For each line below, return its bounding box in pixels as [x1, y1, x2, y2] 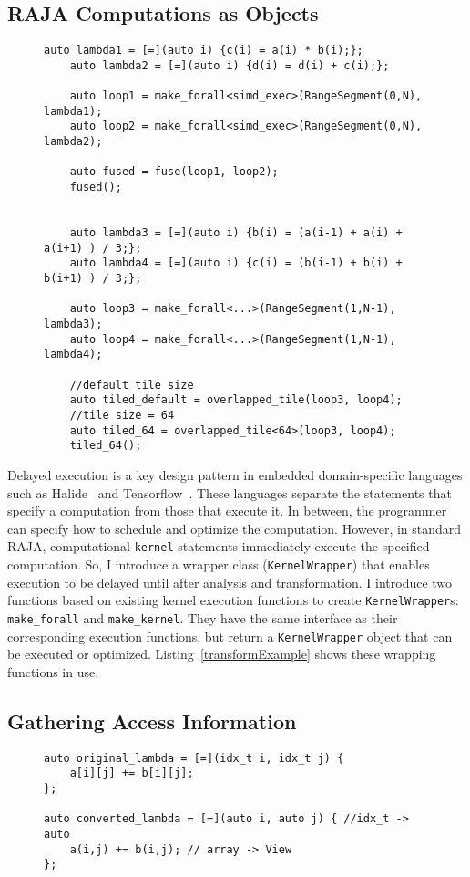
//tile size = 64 [69, 408, 175, 422]
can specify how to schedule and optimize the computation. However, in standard [7, 518, 462, 538]
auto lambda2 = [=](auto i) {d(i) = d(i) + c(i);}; [69, 58, 390, 72]
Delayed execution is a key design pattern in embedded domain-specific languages [7, 465, 463, 484]
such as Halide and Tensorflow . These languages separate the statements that [7, 483, 452, 502]
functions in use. [7, 662, 99, 681]
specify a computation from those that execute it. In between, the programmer [7, 501, 447, 520]
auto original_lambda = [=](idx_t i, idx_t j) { [44, 751, 344, 765]
